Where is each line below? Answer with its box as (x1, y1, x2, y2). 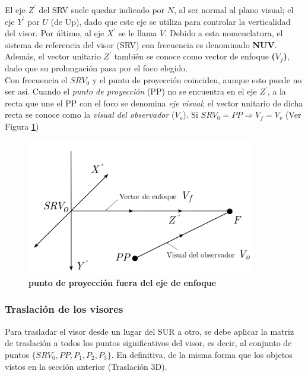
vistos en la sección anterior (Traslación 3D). (5, 360, 167, 372)
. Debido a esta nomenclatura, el (164, 27, 283, 39)
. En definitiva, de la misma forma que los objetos (111, 348, 293, 360)
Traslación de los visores (5, 301, 123, 316)
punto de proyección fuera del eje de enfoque (28, 276, 216, 288)
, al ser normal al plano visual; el (173, 4, 294, 15)
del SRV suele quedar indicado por (39, 4, 165, 15)
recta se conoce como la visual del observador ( (5, 108, 175, 121)
